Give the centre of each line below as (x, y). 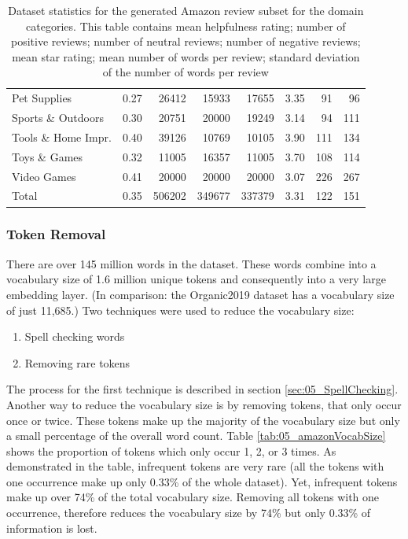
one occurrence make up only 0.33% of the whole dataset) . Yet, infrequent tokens (202, 481)
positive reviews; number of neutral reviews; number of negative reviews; (186, 41)
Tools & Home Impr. (62, 137)
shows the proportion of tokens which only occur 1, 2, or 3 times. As (171, 450)
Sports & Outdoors (58, 118)
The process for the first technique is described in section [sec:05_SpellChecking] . (202, 389)
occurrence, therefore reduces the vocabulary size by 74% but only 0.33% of (189, 513)
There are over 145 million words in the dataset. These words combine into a (191, 263)
